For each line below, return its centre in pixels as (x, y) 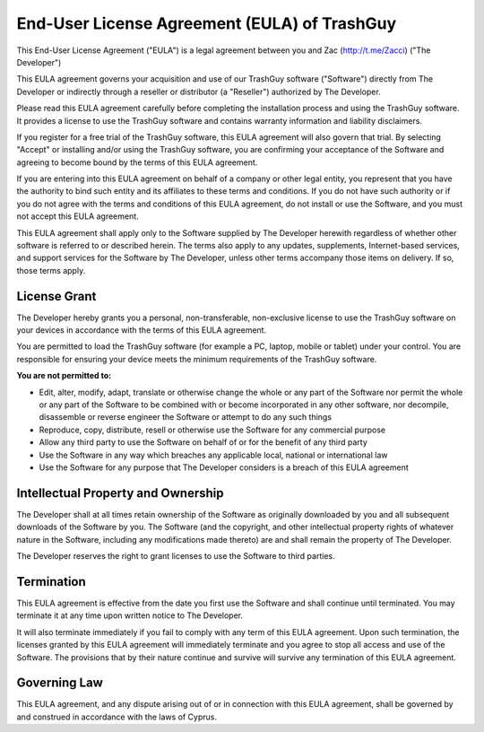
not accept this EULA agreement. (78, 216)
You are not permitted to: (64, 376)
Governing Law (60, 683)
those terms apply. (51, 270)
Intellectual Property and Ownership (120, 493)
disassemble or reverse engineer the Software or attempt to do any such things (185, 417)
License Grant (56, 296)
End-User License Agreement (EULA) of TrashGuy (207, 23)
